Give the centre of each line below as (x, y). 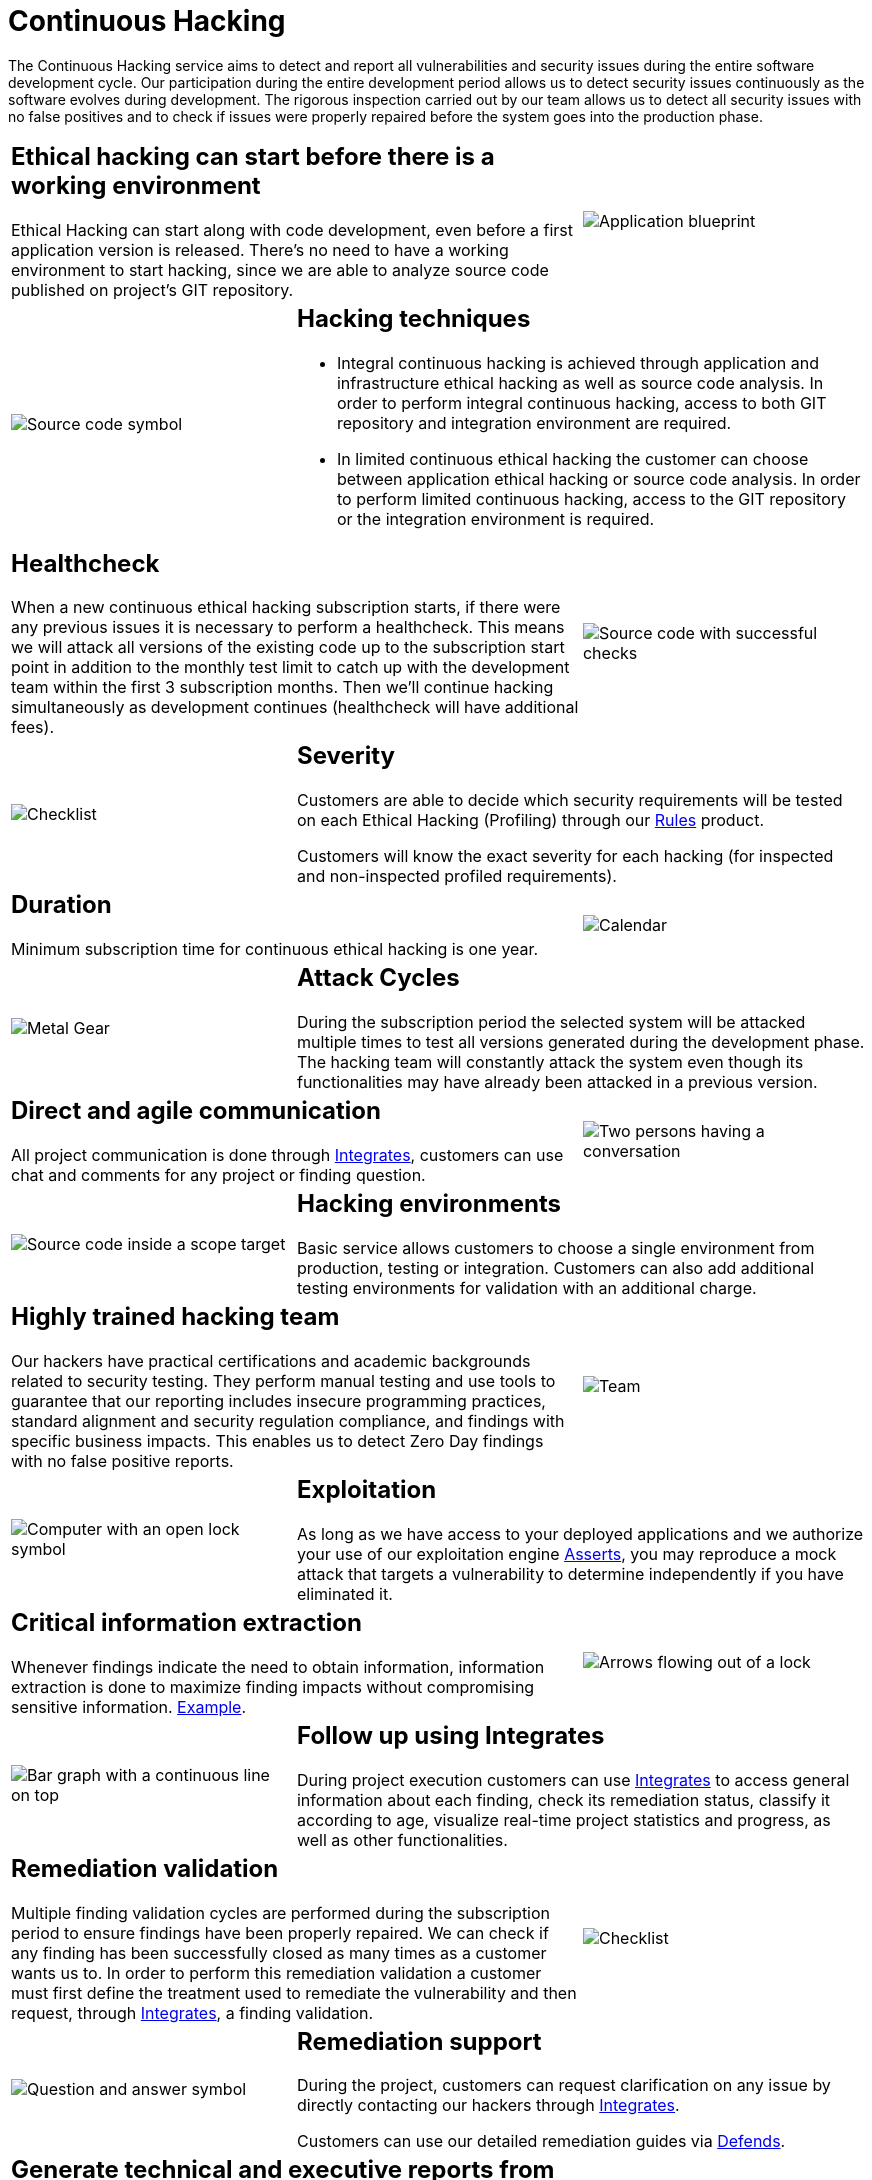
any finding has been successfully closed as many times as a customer (279, 1952)
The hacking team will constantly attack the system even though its (550, 1062)
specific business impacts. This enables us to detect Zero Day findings (277, 1440)
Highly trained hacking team (175, 1316)
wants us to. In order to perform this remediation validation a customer (276, 1972)
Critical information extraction (186, 1622)
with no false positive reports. (122, 1460)
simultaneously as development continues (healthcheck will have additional (295, 707)
